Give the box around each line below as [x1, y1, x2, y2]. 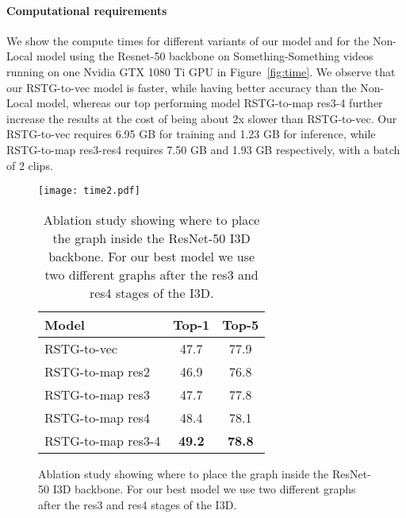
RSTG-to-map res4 [44, 408, 150, 427]
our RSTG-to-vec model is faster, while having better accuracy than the [6, 79, 357, 95]
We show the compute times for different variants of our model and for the [6, 32, 370, 48]
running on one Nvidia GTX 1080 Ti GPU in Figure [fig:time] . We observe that [6, 63, 396, 79]
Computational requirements [6, 2, 167, 18]
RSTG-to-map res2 [44, 361, 150, 381]
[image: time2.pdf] [38, 185, 140, 197]
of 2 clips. [6, 157, 53, 173]
